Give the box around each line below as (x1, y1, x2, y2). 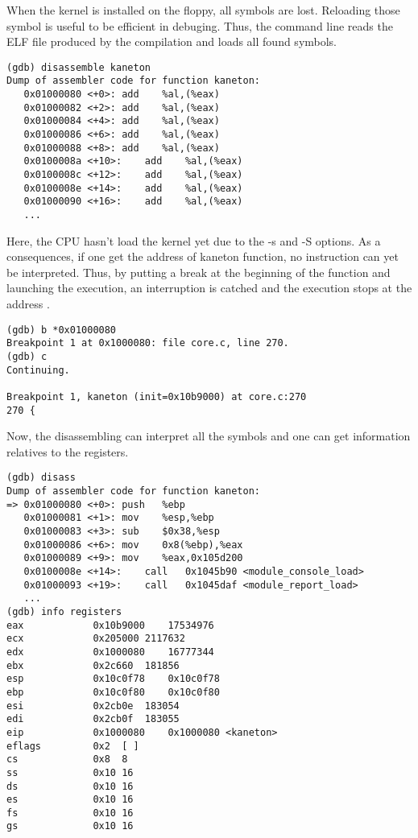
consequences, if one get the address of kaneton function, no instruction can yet (6, 248, 399, 265)
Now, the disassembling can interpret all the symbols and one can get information (6, 427, 411, 444)
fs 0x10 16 (6, 807, 134, 819)
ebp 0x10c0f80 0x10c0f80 (6, 686, 220, 698)
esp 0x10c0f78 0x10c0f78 (6, 673, 220, 685)
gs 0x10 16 (6, 820, 134, 832)
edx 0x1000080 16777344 (6, 646, 214, 658)
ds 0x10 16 (6, 780, 134, 792)
